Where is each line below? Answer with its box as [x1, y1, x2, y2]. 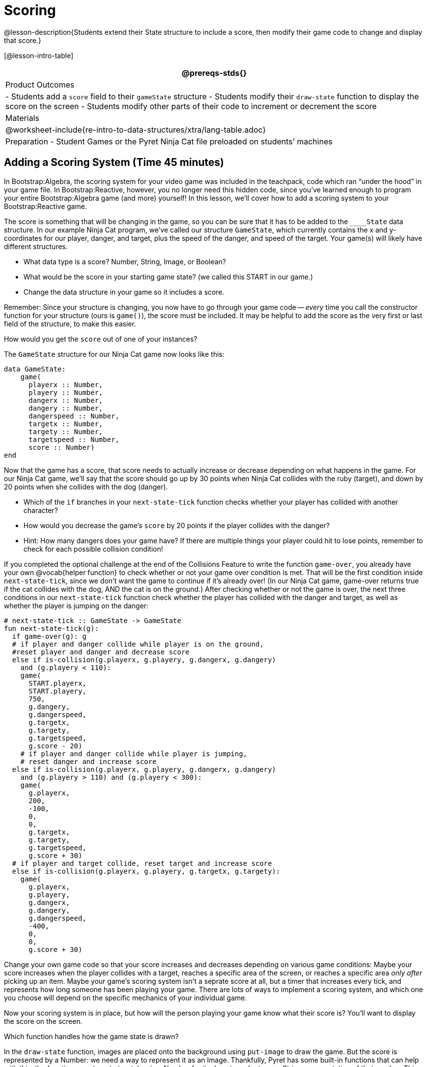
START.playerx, [28, 679, 87, 687]
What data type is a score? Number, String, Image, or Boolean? [23, 257, 226, 266]
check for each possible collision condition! [23, 544, 163, 553]
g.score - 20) [28, 742, 83, 750]
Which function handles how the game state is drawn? [4, 1032, 179, 1041]
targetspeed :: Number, [28, 435, 120, 443]
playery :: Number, [28, 388, 103, 396]
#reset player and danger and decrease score [12, 648, 190, 656]
